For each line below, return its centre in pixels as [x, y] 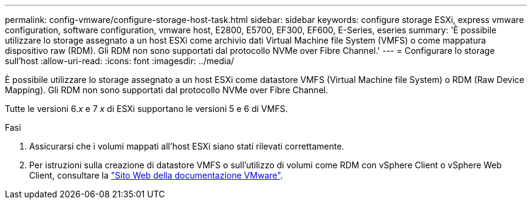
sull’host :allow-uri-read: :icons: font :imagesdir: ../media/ [120, 61]
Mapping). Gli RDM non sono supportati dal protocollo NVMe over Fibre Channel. [167, 90]
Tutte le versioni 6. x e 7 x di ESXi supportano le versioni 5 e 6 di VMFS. [146, 109]
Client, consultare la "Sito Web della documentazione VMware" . [156, 175]
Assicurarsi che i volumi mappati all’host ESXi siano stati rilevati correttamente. [187, 146]
